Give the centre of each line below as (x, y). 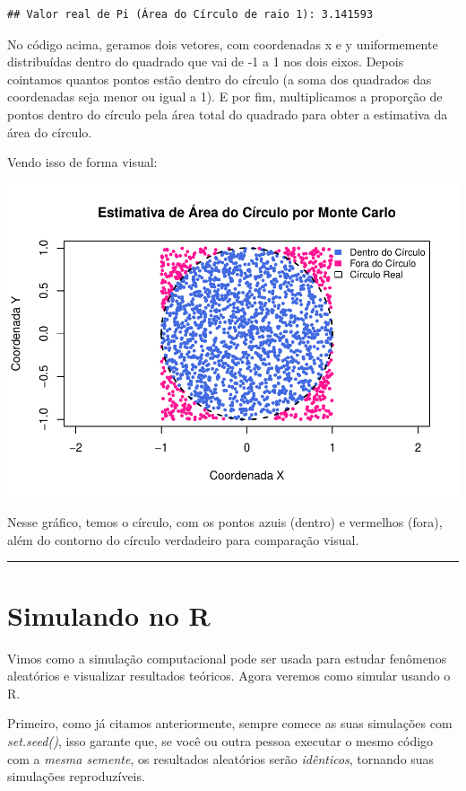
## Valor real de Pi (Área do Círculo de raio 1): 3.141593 (190, 14)
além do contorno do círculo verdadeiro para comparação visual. (183, 539)
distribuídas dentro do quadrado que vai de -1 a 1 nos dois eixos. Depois (206, 62)
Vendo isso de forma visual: (82, 162)
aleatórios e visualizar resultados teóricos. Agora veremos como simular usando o (229, 676)
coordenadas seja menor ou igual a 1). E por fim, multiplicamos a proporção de (225, 97)
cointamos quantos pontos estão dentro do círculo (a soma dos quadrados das (220, 79)
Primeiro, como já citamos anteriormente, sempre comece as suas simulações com (230, 723)
